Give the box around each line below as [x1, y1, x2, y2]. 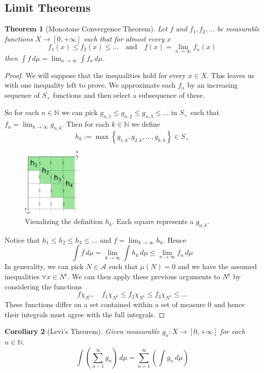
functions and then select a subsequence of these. [53, 89, 205, 100]
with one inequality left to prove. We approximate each [5, 80, 176, 90]
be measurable [217, 23, 260, 34]
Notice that [5, 234, 40, 245]
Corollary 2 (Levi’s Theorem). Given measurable [5, 326, 160, 337]
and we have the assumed [178, 261, 257, 272]
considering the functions [5, 281, 83, 291]
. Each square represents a [112, 216, 194, 227]
